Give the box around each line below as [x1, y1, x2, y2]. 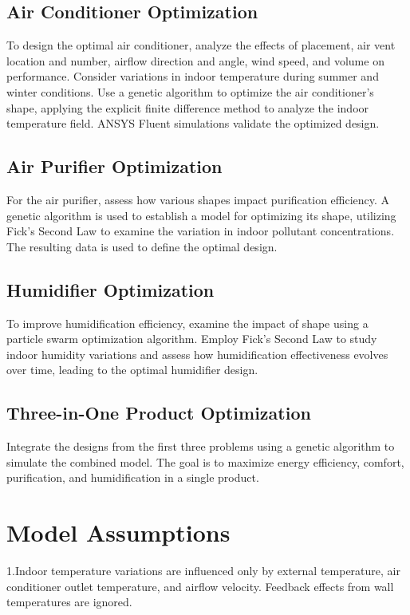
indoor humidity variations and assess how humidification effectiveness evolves [6, 345, 388, 362]
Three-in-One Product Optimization [6, 400, 311, 425]
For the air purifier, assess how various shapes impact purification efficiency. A [6, 191, 390, 207]
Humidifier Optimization [6, 277, 215, 302]
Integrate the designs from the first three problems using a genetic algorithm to [6, 438, 395, 455]
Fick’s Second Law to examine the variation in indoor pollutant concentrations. [6, 223, 395, 239]
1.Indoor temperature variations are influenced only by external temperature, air [6, 562, 400, 579]
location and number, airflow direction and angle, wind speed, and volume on [6, 52, 384, 69]
